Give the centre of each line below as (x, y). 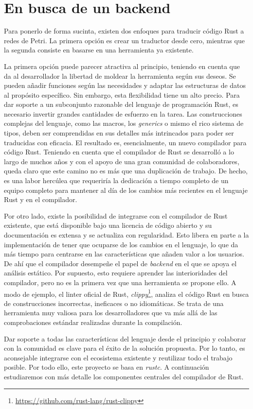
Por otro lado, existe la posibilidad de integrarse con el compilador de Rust (116, 215)
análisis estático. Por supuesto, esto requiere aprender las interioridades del (116, 273)
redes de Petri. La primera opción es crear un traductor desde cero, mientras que (124, 40)
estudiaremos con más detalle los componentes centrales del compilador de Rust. (124, 376)
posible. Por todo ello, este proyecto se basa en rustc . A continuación (107, 367)
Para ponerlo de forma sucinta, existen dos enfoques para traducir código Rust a (124, 31)
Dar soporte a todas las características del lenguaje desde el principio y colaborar (125, 338)
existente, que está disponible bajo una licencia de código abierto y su (108, 225)
